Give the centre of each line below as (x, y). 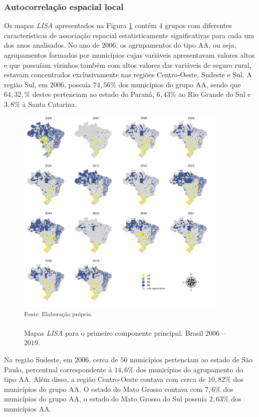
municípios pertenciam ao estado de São (191, 360)
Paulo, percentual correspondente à (58, 369)
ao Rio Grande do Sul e (215, 94)
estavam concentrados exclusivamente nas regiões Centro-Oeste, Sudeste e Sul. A (128, 75)
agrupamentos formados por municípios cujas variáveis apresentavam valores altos (129, 55)
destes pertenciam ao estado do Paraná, (93, 94)
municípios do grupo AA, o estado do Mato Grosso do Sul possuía (106, 399)
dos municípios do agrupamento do (190, 369)
